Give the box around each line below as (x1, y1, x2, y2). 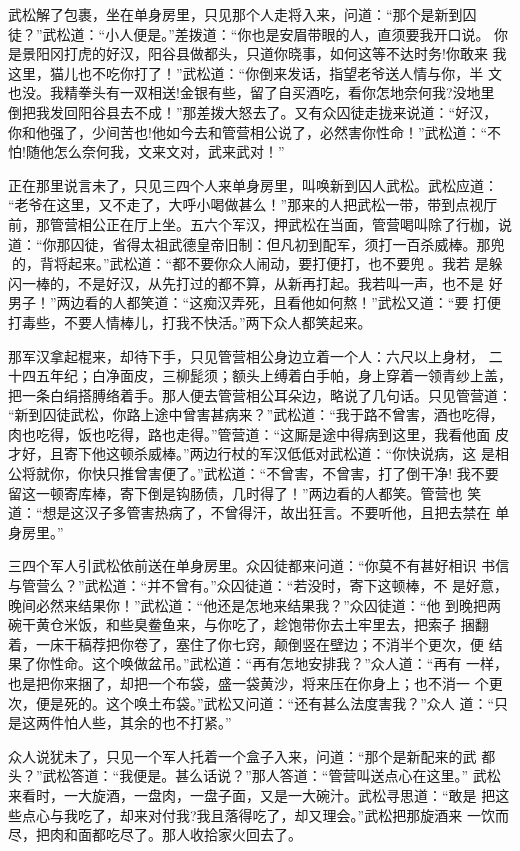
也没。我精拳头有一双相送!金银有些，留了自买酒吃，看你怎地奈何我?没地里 (8, 82, 495, 103)
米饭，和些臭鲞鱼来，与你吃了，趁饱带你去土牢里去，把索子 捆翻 (63, 614, 489, 635)
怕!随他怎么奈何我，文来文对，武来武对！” (8, 141, 285, 162)
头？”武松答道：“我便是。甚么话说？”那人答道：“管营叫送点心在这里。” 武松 (8, 765, 501, 786)
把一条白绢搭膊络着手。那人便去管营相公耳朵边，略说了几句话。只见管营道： (8, 384, 512, 405)
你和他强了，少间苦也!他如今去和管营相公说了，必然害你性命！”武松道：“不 (8, 121, 502, 142)
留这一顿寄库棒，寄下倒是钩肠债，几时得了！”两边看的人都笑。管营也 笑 (8, 482, 482, 503)
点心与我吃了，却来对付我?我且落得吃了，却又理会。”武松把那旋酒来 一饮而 (21, 804, 509, 825)
